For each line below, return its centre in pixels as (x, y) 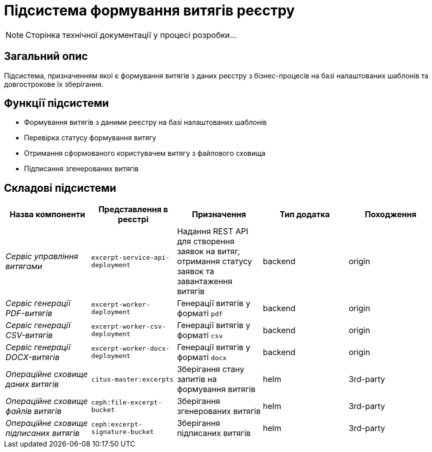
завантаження (205, 281)
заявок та (196, 271)
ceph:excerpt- (117, 425)
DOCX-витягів (32, 357)
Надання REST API (213, 231)
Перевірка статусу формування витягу (90, 138)
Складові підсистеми (60, 188)
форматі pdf (200, 313)
